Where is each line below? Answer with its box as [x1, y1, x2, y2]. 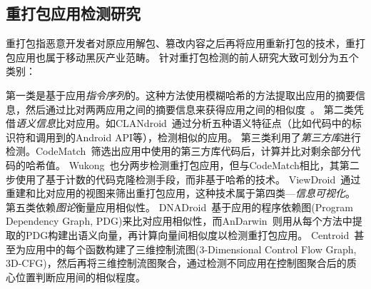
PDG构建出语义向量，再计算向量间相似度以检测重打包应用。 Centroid [25, 227, 350, 242]
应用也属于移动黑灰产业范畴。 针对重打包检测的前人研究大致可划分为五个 [15, 49, 359, 64]
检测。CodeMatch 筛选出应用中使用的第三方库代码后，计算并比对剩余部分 [6, 143, 351, 158]
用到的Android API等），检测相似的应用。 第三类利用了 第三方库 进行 [45, 129, 361, 144]
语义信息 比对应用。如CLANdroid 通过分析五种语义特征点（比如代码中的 [16, 116, 352, 131]
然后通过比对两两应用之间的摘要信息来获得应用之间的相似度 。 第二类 [25, 101, 354, 116]
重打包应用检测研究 [6, 2, 141, 24]
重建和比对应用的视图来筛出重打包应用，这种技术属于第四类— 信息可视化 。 [6, 186, 355, 201]
